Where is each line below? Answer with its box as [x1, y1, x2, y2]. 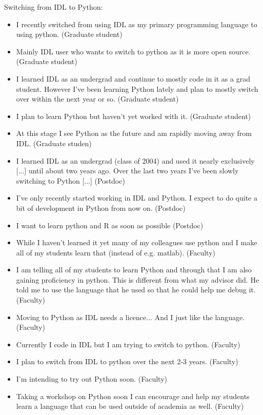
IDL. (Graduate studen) [16, 137, 92, 148]
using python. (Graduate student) [16, 29, 123, 39]
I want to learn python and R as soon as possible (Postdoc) [16, 220, 204, 230]
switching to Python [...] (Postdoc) [16, 175, 125, 186]
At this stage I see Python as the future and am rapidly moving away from [16, 128, 252, 139]
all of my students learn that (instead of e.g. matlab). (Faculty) [16, 247, 216, 258]
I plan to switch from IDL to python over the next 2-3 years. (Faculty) [16, 356, 238, 367]
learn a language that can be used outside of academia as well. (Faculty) [16, 401, 244, 411]
